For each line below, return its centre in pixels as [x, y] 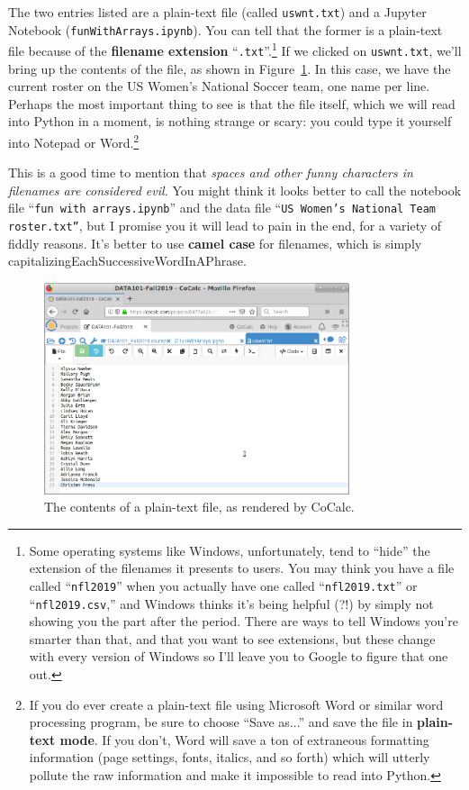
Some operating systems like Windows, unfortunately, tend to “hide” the [230, 550]
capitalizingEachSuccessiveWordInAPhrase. [127, 261]
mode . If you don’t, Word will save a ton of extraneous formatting [244, 739]
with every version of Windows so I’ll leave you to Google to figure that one [239, 656]
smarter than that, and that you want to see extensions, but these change [232, 638]
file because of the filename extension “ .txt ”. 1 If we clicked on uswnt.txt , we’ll [235, 49]
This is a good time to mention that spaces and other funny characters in [211, 173]
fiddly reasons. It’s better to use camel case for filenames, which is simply [215, 243]
